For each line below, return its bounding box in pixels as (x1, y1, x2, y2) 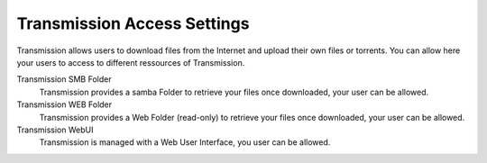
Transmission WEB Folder (16, 99, 113, 110)
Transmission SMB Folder (16, 74, 112, 85)
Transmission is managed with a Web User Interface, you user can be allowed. (39, 137, 331, 148)
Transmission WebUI (16, 124, 94, 135)
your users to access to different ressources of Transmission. (16, 57, 245, 68)
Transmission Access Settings (16, 14, 250, 33)
